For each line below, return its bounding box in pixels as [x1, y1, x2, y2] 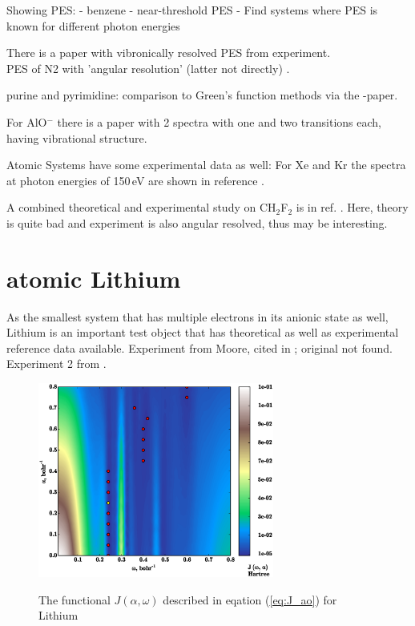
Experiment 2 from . [6, 355, 107, 372]
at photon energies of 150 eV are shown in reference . [6, 172, 264, 188]
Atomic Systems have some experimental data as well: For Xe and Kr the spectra [6, 156, 406, 173]
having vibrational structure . [6, 129, 147, 146]
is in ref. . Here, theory [296, 199, 409, 216]
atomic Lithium [6, 261, 181, 294]
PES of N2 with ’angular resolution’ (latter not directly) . [6, 59, 290, 76]
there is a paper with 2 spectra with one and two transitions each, [57, 113, 381, 130]
